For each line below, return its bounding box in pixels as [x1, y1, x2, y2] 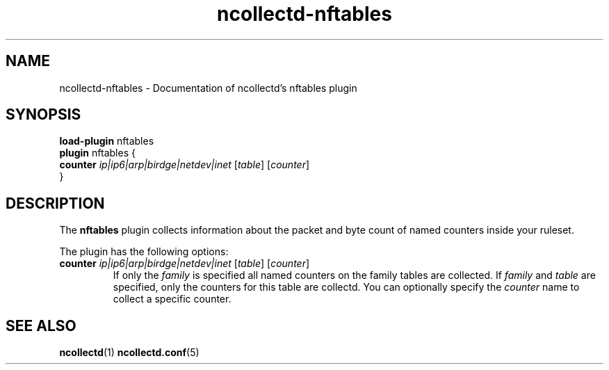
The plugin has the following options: [59, 246, 229, 258]
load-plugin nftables [59, 135, 154, 147]
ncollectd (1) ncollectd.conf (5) [59, 346, 200, 359]
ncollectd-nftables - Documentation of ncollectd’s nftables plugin [59, 81, 357, 94]
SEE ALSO [6, 316, 76, 335]
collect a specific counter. [113, 293, 232, 305]
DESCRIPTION [6, 194, 105, 212]
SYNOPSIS [6, 106, 81, 124]
